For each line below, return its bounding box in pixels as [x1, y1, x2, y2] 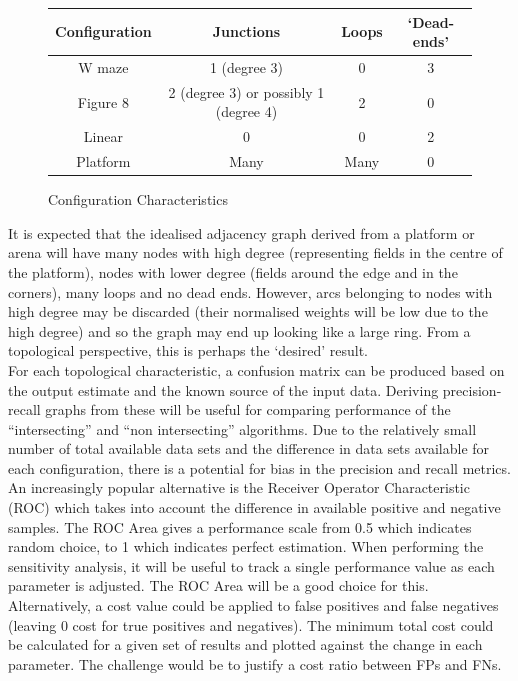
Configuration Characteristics [48, 189, 228, 210]
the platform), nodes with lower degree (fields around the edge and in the [8, 261, 458, 282]
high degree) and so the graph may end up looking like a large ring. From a [8, 320, 471, 341]
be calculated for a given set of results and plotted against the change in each [8, 634, 483, 655]
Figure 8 [77, 91, 129, 112]
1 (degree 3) [209, 56, 284, 77]
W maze [78, 56, 129, 77]
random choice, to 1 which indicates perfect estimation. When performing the [8, 536, 484, 557]
